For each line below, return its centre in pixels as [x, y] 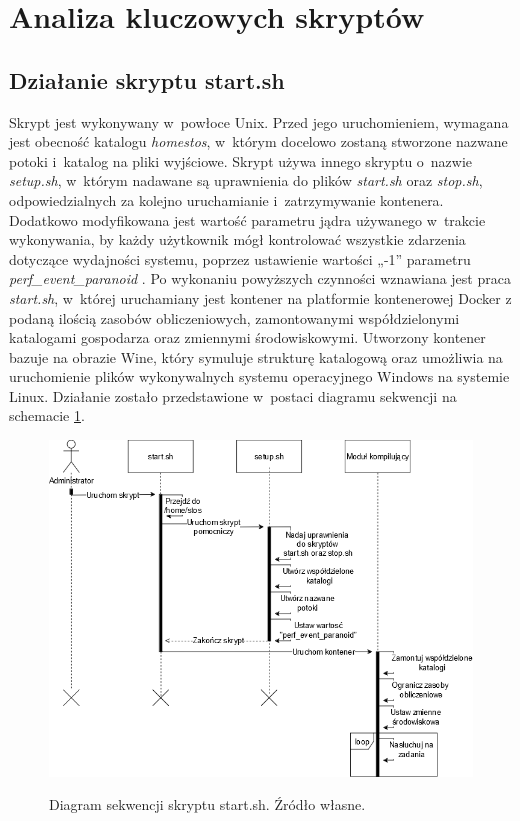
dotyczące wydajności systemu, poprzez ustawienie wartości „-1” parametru [240, 258]
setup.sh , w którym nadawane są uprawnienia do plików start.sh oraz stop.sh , [246, 180]
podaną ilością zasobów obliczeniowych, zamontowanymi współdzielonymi [234, 317]
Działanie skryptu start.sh [147, 79]
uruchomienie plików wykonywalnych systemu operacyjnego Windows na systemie [259, 376]
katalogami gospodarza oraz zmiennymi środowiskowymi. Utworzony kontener [247, 337]
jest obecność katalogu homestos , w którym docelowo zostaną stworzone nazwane [258, 141]
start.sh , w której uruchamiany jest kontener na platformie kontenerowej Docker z [260, 297]
